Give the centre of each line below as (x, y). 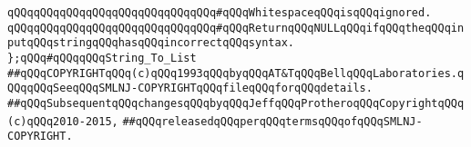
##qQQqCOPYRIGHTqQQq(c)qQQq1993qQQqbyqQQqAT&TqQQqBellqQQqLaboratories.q (236, 73)
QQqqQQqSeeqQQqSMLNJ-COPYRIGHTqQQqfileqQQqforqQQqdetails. (190, 88)
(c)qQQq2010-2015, (63, 121)
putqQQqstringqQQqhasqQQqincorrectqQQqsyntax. (151, 43)
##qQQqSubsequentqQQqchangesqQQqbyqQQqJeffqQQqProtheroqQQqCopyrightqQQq (236, 103)
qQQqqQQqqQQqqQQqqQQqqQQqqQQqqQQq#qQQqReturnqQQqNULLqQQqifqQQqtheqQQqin (236, 28)
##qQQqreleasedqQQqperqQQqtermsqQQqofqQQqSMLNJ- (272, 121)
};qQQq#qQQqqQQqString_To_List (102, 58)
